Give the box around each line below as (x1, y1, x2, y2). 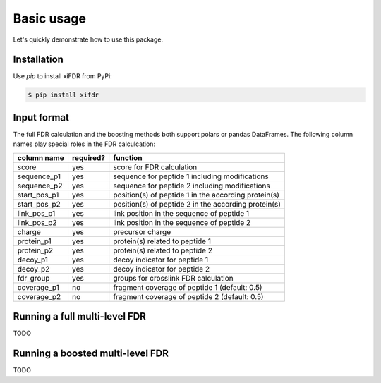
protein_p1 (17, 236, 52, 246)
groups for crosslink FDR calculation (113, 273, 234, 283)
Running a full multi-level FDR (13, 310, 146, 322)
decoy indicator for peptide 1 (113, 255, 208, 265)
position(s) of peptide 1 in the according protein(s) (113, 190, 280, 200)
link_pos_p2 (17, 217, 57, 227)
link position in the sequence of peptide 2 (113, 217, 251, 227)
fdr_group (17, 273, 50, 283)
